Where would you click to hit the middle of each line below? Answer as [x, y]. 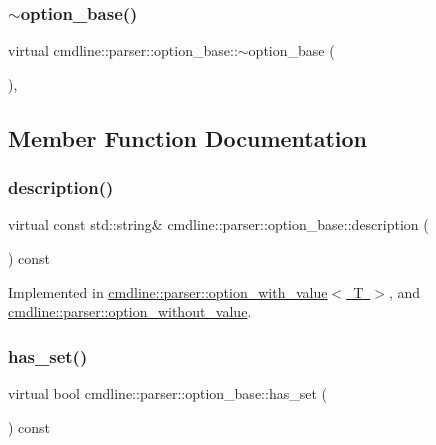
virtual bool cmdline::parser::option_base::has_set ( [167, 393]
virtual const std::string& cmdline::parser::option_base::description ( [218, 224]
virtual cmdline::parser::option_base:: [123, 50]
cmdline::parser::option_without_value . [130, 311]
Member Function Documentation [188, 137]
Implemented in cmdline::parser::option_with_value [168, 291]
